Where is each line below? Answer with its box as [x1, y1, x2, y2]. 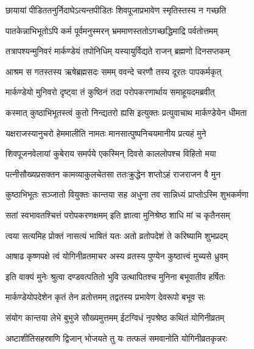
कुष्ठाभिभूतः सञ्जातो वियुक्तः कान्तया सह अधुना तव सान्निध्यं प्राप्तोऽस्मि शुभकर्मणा [5, 188, 249, 201]
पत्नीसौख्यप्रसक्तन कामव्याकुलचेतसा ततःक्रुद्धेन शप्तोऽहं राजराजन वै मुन [5, 167, 220, 180]
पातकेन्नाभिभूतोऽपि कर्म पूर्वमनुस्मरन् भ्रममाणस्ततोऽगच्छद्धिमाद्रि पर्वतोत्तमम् [5, 24, 218, 37]
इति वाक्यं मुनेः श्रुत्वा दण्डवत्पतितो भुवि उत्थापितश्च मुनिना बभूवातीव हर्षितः [5, 270, 225, 282]
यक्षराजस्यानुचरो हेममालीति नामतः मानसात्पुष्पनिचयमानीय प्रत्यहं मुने [5, 126, 206, 139]
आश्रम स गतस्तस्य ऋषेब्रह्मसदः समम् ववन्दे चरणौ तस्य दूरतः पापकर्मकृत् [5, 65, 222, 77]
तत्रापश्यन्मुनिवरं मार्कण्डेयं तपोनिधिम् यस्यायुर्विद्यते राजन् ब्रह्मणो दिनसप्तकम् [5, 45, 230, 57]
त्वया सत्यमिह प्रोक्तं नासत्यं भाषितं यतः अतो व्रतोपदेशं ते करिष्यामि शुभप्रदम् [5, 229, 228, 242]
